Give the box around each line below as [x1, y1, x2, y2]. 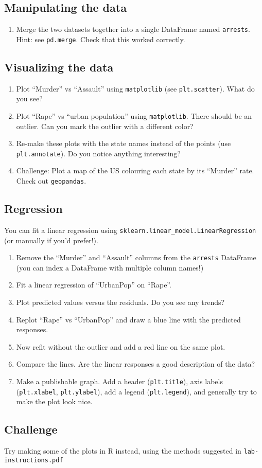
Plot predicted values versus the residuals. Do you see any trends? [16, 297, 225, 308]
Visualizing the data [4, 59, 114, 75]
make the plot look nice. [16, 396, 93, 407]
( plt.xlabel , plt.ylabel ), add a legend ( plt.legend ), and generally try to [16, 386, 257, 397]
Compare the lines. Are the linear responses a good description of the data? [16, 358, 255, 369]
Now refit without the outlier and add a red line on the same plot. [16, 341, 225, 352]
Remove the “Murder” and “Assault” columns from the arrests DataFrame [16, 252, 256, 263]
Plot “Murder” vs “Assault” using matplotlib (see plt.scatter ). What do [16, 83, 255, 94]
